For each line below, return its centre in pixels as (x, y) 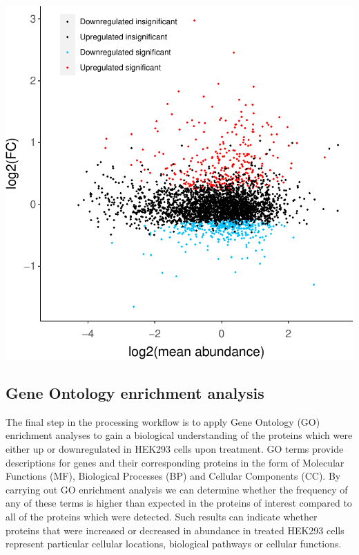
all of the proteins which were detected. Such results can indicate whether (162, 516)
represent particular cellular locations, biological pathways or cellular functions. (174, 544)
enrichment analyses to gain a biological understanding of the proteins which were (179, 435)
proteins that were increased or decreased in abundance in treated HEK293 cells (175, 530)
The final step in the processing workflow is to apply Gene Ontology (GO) (163, 421)
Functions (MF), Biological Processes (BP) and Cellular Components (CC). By (173, 476)
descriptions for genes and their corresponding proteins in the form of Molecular (175, 462)
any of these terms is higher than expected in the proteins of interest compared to (179, 503)
